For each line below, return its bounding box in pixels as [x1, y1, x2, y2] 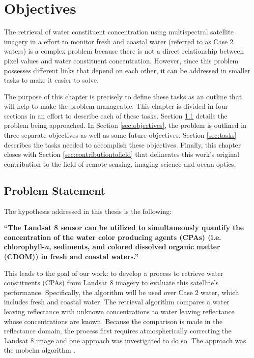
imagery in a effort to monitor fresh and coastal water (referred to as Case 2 [4, 36, 233, 46]
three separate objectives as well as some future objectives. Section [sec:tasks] [4, 130, 237, 140]
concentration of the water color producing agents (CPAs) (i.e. [4, 232, 222, 242]
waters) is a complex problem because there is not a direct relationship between [4, 46, 244, 56]
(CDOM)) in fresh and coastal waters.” [4, 251, 139, 262]
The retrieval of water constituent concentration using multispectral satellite [4, 27, 234, 37]
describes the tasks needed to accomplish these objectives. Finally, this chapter [4, 139, 241, 149]
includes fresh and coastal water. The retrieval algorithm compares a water [4, 297, 229, 307]
